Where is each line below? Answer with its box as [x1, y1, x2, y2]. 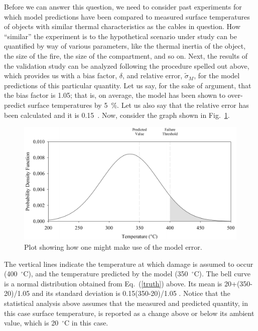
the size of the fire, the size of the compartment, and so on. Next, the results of [4, 50, 248, 61]
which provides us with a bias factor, [4, 70, 117, 81]
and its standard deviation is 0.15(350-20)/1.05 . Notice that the [32, 288, 230, 298]
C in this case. [64, 317, 108, 328]
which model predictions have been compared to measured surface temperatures [4, 11, 250, 22]
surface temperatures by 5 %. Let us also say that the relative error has [28, 99, 249, 110]
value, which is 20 [4, 317, 59, 328]
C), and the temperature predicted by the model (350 [23, 268, 188, 279]
